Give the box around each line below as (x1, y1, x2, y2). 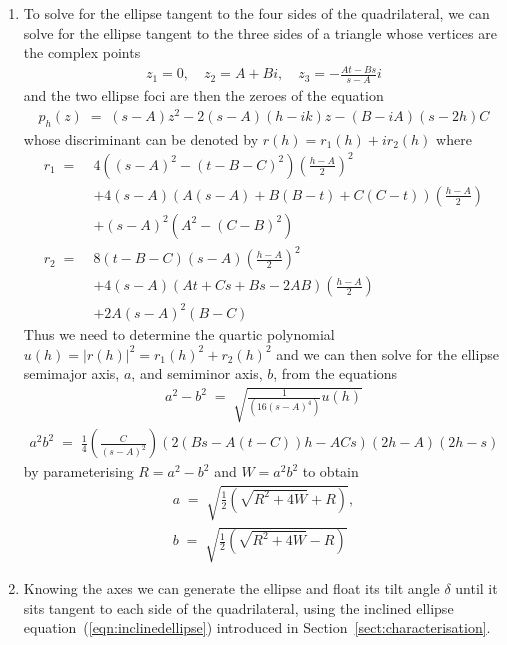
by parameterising (23, 461, 134, 482)
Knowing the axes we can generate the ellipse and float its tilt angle (23, 578, 440, 599)
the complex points (23, 42, 141, 63)
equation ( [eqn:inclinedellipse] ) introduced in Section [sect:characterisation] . (23, 617, 491, 638)
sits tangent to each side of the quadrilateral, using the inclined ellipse (23, 597, 454, 618)
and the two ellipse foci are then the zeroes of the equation (23, 85, 384, 106)
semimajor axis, (23, 363, 120, 384)
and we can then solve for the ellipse (276, 343, 499, 364)
